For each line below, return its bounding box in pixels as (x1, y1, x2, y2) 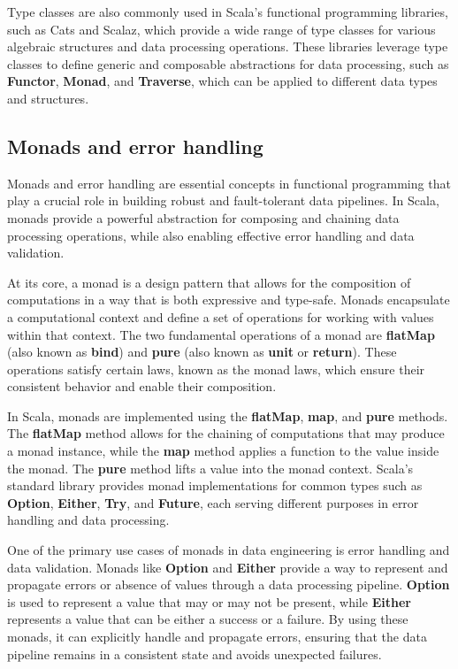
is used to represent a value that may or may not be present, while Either (7, 592, 411, 611)
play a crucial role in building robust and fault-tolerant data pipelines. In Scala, (7, 191, 439, 210)
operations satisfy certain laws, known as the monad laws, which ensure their (7, 359, 425, 378)
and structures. (7, 88, 89, 107)
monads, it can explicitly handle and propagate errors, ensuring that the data (7, 627, 427, 646)
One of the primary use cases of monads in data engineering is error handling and (7, 541, 450, 559)
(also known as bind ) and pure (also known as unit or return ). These (7, 342, 397, 361)
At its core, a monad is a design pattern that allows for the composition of (7, 273, 411, 291)
